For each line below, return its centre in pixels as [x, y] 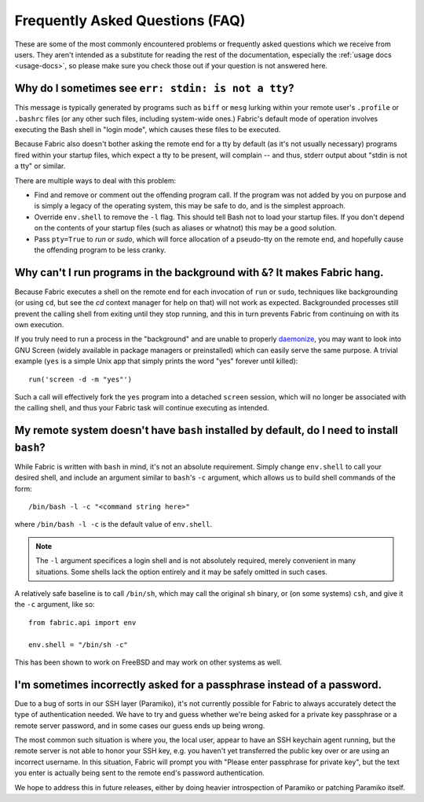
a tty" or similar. [40, 166]
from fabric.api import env [82, 622]
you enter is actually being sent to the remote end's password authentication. [139, 773]
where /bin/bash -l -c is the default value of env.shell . [113, 524]
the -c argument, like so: [55, 605]
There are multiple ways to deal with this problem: [95, 180]
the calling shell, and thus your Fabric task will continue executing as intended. [142, 408]
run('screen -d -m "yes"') [80, 379]
